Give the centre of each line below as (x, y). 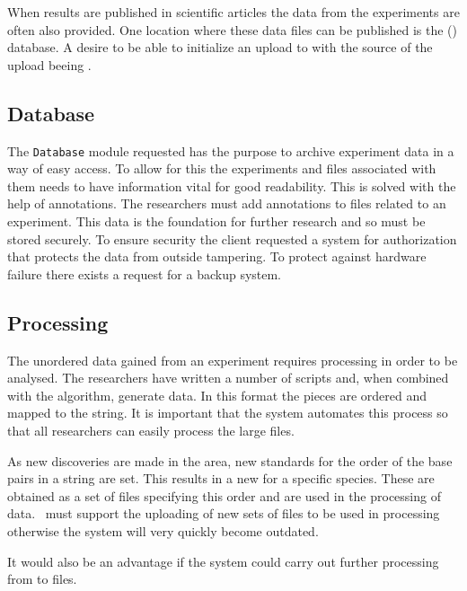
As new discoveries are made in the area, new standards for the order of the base (230, 460)
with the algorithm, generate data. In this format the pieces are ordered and (217, 395)
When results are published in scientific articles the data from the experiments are (233, 12)
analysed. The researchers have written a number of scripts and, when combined (228, 378)
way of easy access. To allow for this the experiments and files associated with (222, 168)
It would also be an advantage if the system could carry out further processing (223, 561)
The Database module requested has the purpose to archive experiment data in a (231, 150)
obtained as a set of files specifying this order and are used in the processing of (224, 495)
